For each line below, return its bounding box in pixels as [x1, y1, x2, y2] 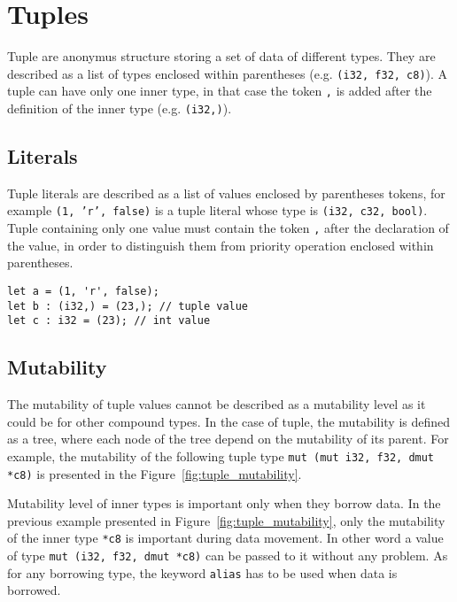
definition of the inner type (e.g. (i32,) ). [7, 99, 232, 118]
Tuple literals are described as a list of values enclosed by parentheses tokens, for [7, 183, 445, 202]
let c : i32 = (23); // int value [7, 314, 211, 328]
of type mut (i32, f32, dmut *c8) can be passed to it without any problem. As [7, 546, 448, 565]
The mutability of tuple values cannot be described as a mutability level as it [7, 395, 426, 413]
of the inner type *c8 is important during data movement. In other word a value [7, 529, 444, 547]
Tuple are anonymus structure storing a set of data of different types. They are [7, 47, 436, 66]
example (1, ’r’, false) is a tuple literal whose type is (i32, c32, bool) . [7, 201, 428, 220]
